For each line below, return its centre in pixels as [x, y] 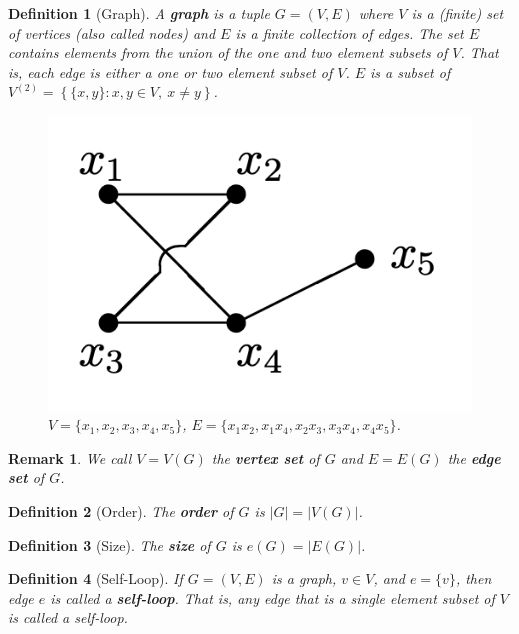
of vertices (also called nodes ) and [112, 32]
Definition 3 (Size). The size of [109, 544]
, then [473, 578]
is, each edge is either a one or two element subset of [170, 71]
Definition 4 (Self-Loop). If [95, 578]
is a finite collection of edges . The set [349, 32]
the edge [474, 457]
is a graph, [304, 578]
